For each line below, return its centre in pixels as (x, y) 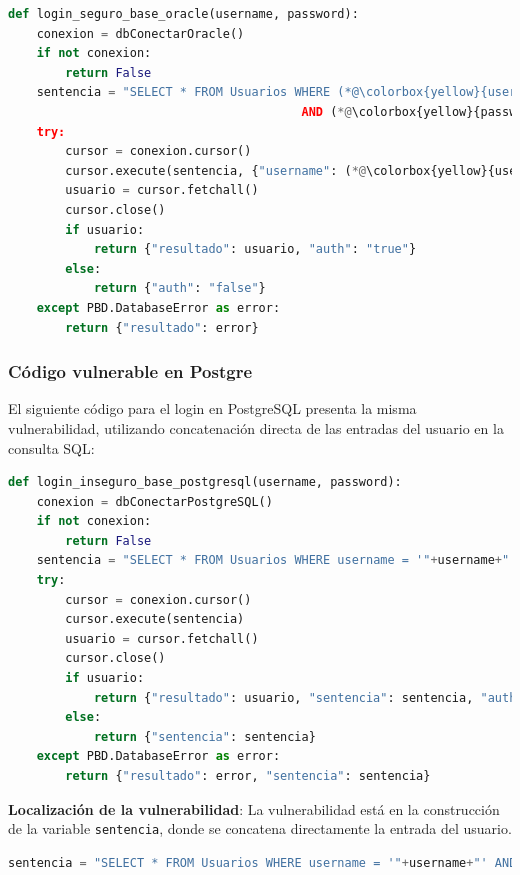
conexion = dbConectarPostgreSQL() (154, 501)
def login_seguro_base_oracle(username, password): (183, 14)
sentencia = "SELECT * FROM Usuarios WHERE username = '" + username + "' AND (262, 862)
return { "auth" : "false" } (179, 288)
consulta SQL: (51, 447)
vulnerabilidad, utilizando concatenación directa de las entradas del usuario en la (256, 427)
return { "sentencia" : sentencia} (204, 736)
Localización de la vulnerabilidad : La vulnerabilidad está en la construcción (254, 808)
